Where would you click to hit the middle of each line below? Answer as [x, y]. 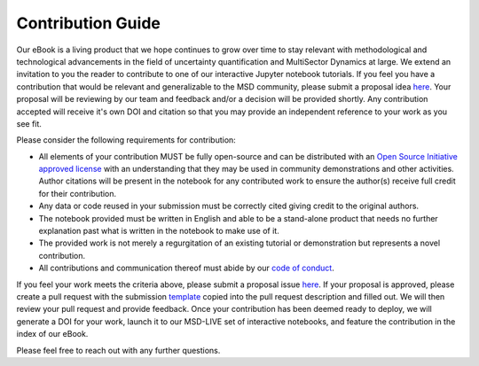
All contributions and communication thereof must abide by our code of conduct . [186, 268]
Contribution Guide [89, 23]
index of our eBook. [52, 334]
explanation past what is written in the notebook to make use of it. [159, 231]
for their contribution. [78, 193]
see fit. [29, 123]
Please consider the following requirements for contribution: [126, 140]
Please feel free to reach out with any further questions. [118, 350]
